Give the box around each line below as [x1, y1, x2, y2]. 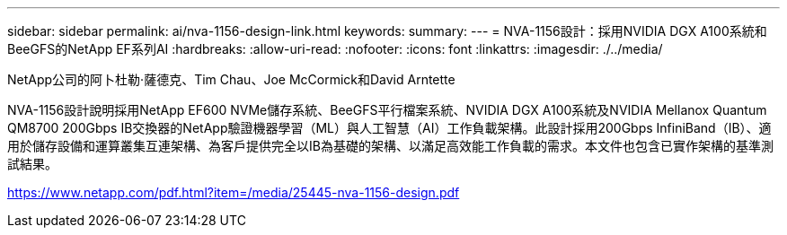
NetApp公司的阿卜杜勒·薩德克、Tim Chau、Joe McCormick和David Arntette [7, 72, 455, 87]
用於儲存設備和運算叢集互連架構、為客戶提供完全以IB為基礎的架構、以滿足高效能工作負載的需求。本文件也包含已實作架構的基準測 [7, 138, 774, 153]
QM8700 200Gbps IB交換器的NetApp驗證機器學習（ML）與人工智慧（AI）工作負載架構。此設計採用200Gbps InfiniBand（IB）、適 [7, 120, 772, 135]
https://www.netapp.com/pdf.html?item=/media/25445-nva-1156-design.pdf [7, 185, 460, 200]
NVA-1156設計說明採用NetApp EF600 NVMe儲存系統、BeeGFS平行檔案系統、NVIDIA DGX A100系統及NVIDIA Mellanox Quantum [7, 102, 767, 117]
